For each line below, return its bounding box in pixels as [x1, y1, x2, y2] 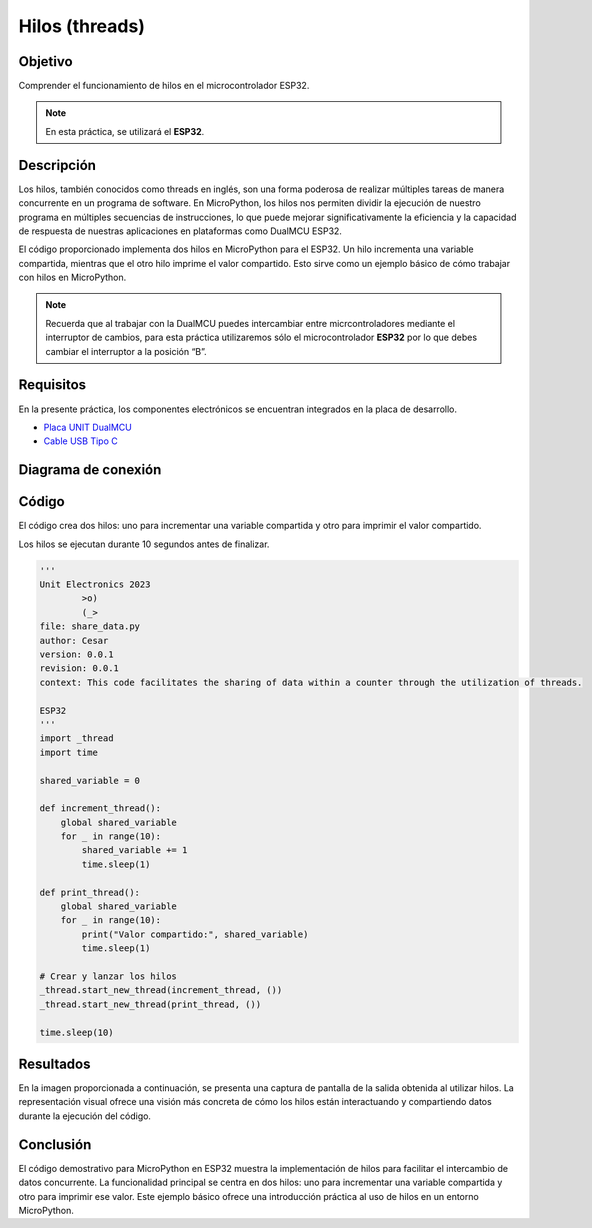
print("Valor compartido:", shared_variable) [81, 928, 309, 940]
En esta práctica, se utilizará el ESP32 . [45, 125, 205, 137]
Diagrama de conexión [18, 461, 162, 479]
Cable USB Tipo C [43, 435, 119, 447]
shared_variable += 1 [81, 845, 188, 856]
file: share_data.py [39, 621, 140, 632]
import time [39, 746, 99, 758]
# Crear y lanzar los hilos [39, 970, 177, 982]
